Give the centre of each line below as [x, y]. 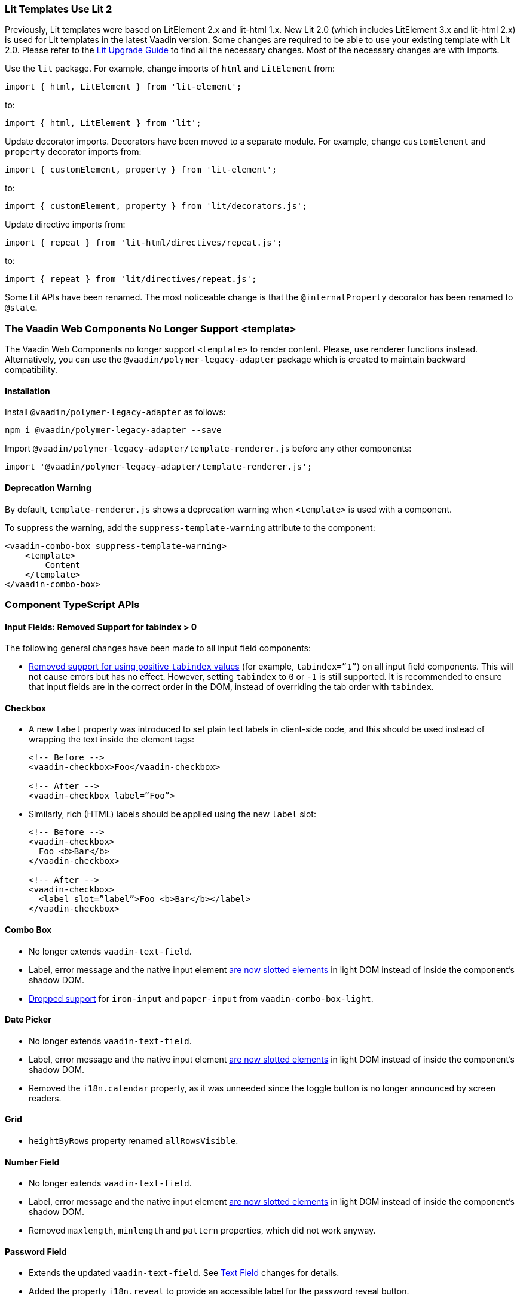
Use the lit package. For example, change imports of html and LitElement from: [170, 69]
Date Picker [28, 1020]
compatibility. [31, 370]
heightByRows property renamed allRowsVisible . [134, 1141]
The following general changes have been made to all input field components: [158, 648]
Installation [27, 391]
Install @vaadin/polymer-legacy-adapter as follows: [115, 412]
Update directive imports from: [65, 225]
